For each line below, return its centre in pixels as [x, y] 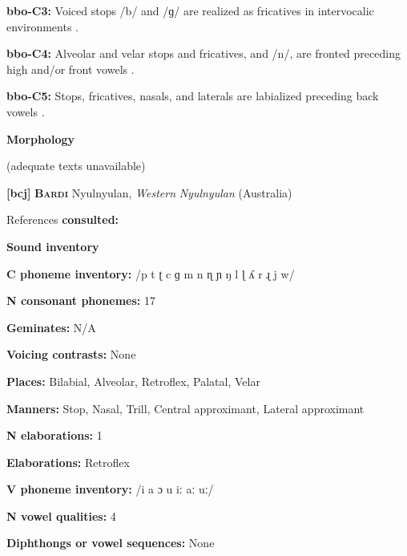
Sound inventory [53, 246]
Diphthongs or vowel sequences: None [111, 543]
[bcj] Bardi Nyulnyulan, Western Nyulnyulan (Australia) [149, 192]
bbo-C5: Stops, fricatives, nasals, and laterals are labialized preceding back [193, 96]
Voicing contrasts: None [71, 354]
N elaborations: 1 [54, 435]
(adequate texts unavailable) [76, 166]
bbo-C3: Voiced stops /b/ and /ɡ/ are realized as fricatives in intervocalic [190, 10]
